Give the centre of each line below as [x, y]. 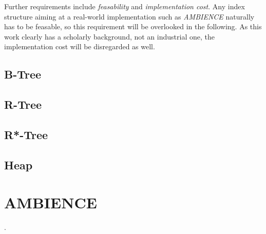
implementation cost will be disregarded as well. [80, 46]
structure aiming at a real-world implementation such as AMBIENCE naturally [129, 16]
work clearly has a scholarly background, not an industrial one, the [109, 36]
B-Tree [23, 74]
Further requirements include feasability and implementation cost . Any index [125, 6]
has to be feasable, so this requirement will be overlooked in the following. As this [133, 26]
